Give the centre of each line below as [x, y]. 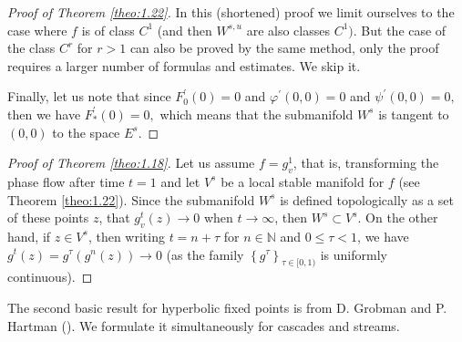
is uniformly [354, 254]
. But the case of [400, 30]
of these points [48, 218]
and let [180, 181]
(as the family [205, 254]
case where [37, 30]
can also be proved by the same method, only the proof [284, 48]
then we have [44, 114]
